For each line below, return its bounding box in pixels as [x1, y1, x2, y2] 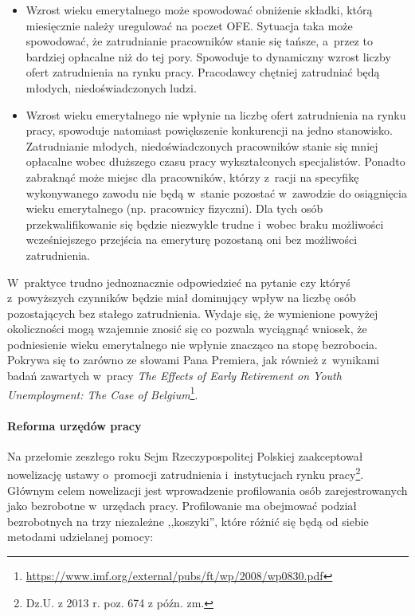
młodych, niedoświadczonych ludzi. [25, 79, 197, 96]
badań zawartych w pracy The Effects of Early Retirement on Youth [7, 367, 342, 384]
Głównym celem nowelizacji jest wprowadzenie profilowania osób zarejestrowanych [7, 481, 408, 498]
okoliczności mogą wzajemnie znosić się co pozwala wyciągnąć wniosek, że [7, 320, 367, 337]
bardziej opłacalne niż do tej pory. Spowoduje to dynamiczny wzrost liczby [25, 48, 391, 65]
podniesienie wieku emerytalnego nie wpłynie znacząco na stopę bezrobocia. [7, 335, 378, 352]
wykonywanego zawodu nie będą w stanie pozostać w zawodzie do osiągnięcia [25, 184, 407, 201]
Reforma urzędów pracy [7, 417, 142, 434]
